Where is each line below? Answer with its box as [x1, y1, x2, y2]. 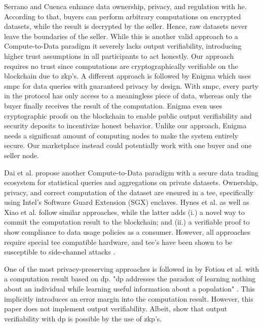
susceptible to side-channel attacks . [4, 246, 116, 257]
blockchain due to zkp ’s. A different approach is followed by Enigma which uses [4, 70, 251, 81]
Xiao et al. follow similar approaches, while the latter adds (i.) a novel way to [4, 206, 245, 217]
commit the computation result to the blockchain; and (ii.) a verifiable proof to [4, 216, 250, 227]
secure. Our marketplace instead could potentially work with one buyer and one [4, 140, 252, 151]
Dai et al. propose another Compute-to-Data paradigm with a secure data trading [4, 167, 259, 177]
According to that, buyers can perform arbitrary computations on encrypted [4, 11, 241, 21]
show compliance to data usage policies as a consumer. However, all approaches [4, 227, 250, 237]
